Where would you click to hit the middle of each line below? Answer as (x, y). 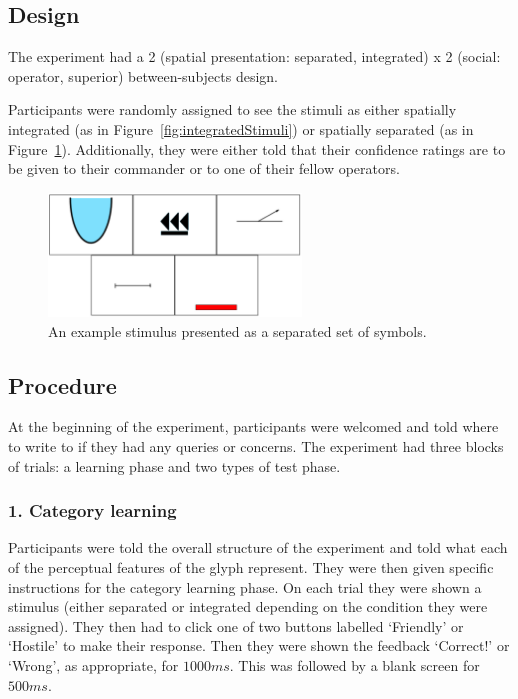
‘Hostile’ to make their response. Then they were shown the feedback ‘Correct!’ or (259, 645)
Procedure (62, 384)
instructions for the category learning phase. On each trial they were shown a (245, 586)
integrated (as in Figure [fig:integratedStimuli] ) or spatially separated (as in (241, 128)
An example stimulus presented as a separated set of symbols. (237, 330)
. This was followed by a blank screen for (354, 664)
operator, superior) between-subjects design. (143, 75)
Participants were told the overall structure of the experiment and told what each (258, 547)
